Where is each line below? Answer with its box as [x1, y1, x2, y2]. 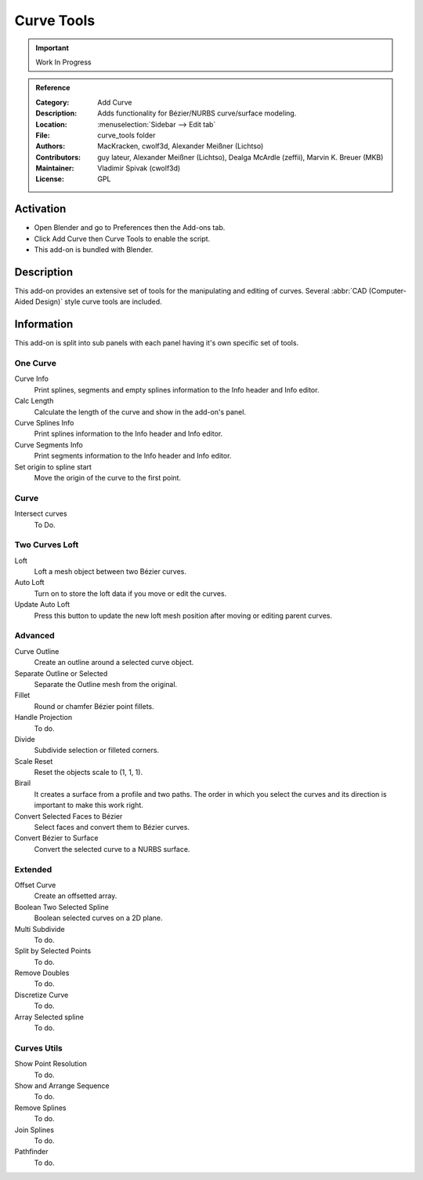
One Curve [14, 358, 56, 369]
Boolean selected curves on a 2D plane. [34, 913, 164, 922]
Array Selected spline [14, 1012, 84, 1021]
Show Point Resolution [14, 1059, 88, 1069]
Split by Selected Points [14, 946, 92, 955]
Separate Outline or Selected [14, 668, 108, 678]
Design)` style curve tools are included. [35, 297, 162, 306]
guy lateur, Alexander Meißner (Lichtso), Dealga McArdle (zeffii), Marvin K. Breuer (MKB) [97, 152, 384, 162]
